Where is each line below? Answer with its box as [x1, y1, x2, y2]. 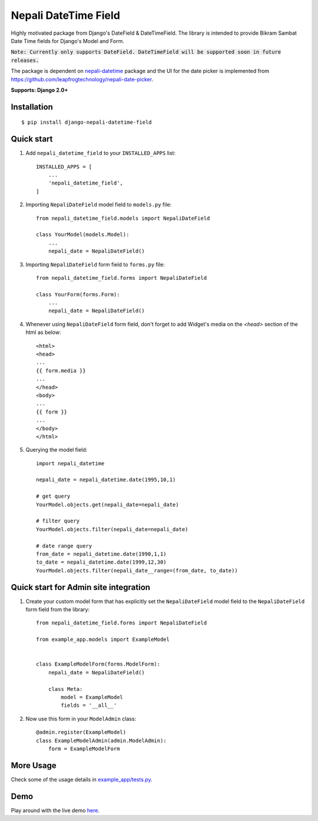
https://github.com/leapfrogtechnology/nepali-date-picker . [11, 75, 153, 82]
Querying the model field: [25, 446, 88, 453]
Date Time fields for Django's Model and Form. [11, 37, 125, 44]
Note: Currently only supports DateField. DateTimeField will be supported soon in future [11, 49, 281, 55]
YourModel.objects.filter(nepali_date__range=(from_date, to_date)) [36, 567, 238, 574]
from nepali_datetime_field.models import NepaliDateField [36, 215, 210, 221]
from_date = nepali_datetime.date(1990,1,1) [36, 551, 167, 557]
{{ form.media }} [36, 367, 86, 374]
